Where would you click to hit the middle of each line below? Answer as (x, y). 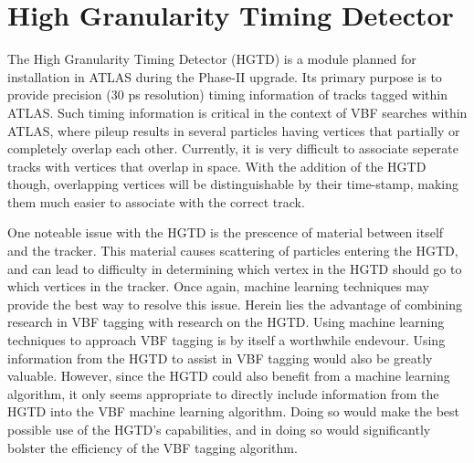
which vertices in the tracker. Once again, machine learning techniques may (218, 286)
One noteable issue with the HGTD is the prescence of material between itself (226, 232)
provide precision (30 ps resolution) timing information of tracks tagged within (227, 95)
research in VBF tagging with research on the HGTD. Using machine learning (226, 322)
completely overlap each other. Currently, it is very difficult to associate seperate (233, 148)
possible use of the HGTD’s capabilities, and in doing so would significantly (219, 429)
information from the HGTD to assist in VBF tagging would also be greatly (220, 358)
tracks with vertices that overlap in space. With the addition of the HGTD (217, 166)
